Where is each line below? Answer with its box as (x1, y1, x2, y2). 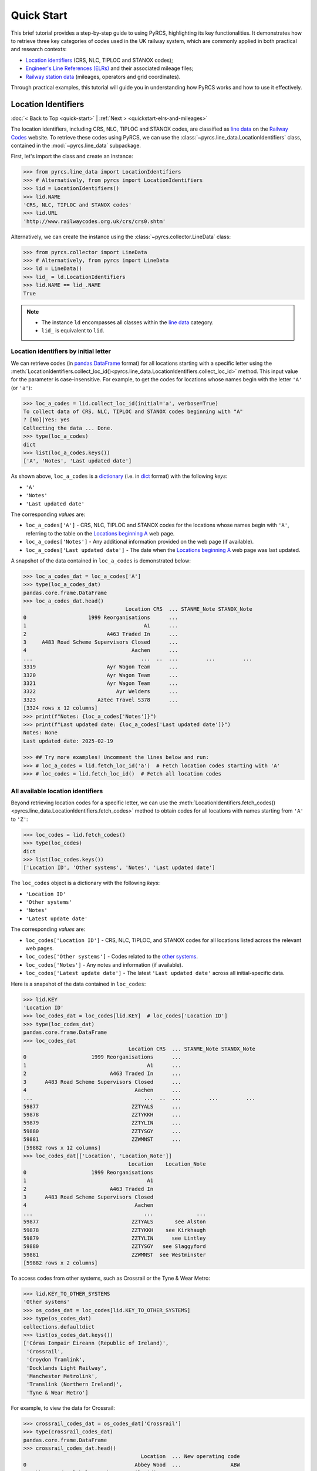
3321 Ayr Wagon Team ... (23, 680, 178, 687)
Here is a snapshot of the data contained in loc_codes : (11, 980, 146, 987)
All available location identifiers (11, 787, 103, 795)
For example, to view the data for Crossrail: (11, 1404, 115, 1412)
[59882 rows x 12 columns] (23, 1144, 101, 1151)
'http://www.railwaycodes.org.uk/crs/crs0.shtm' (23, 218, 166, 225)
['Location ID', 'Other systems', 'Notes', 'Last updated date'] (23, 864, 215, 871)
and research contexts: (11, 46, 67, 53)
